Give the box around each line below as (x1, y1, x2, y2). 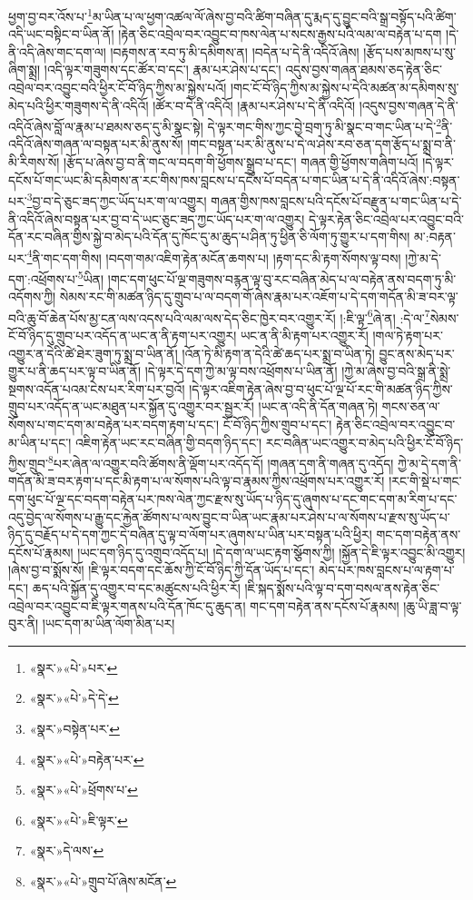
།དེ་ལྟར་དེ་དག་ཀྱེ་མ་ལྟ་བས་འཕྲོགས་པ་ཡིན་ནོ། (144, 361, 338, 381)
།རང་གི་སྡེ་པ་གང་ (389, 471, 462, 490)
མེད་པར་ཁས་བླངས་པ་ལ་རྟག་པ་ (319, 560, 455, 579)
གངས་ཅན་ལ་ (381, 397, 440, 416)
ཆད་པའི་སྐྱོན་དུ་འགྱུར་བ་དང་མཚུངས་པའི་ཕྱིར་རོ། (32, 579, 241, 597)
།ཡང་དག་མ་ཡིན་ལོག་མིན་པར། (42, 614, 175, 633)
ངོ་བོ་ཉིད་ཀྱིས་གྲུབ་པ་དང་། (222, 415, 332, 433)
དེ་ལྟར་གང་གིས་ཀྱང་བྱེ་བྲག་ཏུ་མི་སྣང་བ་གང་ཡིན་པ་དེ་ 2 (207, 114, 441, 135)
